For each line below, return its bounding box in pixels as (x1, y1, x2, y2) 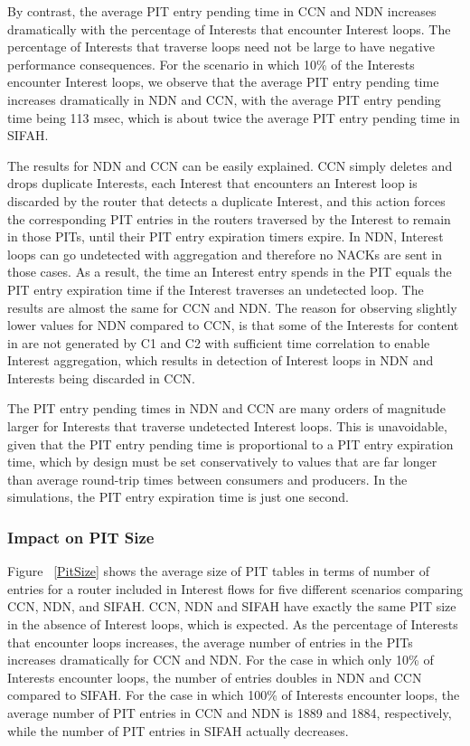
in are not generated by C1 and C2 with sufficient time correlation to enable (7, 333, 430, 352)
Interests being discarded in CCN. (7, 368, 195, 387)
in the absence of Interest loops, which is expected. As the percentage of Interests (7, 615, 458, 634)
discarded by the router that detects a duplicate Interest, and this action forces (7, 191, 446, 210)
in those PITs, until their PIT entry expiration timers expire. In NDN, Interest (7, 227, 444, 246)
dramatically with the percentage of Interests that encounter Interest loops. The (7, 19, 451, 38)
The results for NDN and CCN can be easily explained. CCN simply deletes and (7, 156, 453, 175)
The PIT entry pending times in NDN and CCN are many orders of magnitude (7, 399, 446, 418)
